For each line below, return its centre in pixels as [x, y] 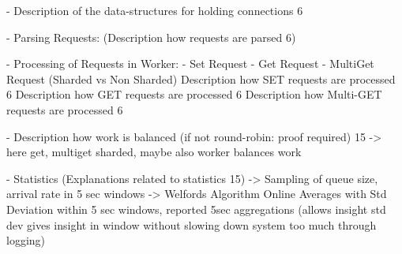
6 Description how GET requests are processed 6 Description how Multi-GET [194, 94]
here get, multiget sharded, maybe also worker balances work [154, 152]
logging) [26, 240]
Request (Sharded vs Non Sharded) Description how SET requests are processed [201, 78]
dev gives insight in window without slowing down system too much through [192, 224]
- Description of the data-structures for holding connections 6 [155, 10]
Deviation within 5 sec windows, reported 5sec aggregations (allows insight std [196, 209]
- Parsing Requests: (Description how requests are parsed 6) [151, 37]
